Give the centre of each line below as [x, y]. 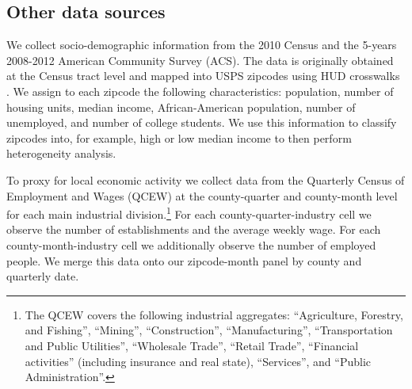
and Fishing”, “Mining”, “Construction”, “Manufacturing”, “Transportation [209, 330]
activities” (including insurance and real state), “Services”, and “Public [198, 361]
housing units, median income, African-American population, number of [181, 107]
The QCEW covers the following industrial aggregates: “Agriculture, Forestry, [214, 314]
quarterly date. [43, 276]
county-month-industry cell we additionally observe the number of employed [191, 244]
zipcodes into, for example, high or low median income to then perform [179, 137]
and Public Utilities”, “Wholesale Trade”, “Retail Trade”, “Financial [192, 345]
